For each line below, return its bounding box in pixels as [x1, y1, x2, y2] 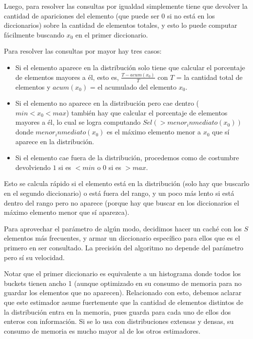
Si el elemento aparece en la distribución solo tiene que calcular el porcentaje [15, 62, 245, 72]
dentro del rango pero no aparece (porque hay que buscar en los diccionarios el [4, 197, 239, 207]
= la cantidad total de [176, 72, 243, 82]
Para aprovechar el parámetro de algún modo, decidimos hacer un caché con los [4, 223, 242, 233]
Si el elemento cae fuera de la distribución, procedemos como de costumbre [15, 152, 239, 163]
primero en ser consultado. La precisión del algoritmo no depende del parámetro [4, 243, 244, 253]
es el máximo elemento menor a [107, 127, 201, 137]
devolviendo [15, 162, 51, 172]
